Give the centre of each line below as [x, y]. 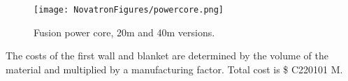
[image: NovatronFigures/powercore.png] [129, 10]
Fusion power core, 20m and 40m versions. [124, 32]
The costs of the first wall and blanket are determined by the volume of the [167, 56]
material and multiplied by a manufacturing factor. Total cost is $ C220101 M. [174, 69]
